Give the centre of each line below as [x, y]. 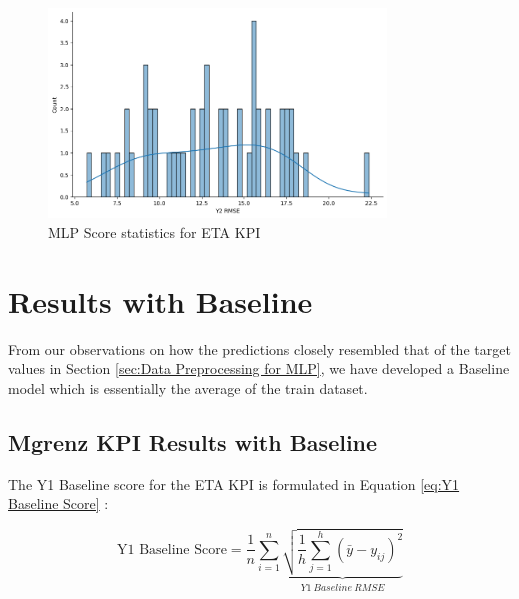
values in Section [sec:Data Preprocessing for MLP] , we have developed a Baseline [259, 368]
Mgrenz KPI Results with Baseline [193, 441]
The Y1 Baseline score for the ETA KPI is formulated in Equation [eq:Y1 [234, 483]
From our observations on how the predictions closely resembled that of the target [259, 348]
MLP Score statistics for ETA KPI [154, 232]
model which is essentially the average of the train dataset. [188, 387]
